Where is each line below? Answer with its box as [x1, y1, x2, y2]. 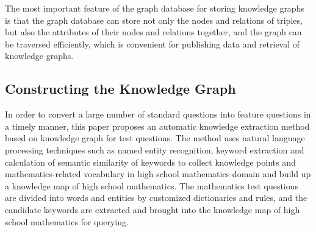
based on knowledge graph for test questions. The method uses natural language [5, 132, 305, 144]
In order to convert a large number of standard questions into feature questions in [5, 108, 311, 121]
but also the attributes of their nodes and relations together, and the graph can [5, 26, 302, 38]
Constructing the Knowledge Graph [5, 79, 236, 98]
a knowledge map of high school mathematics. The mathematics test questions [5, 179, 299, 192]
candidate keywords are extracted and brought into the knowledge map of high [5, 203, 300, 216]
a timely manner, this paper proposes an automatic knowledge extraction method [5, 119, 310, 132]
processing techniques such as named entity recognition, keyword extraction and [5, 143, 304, 156]
